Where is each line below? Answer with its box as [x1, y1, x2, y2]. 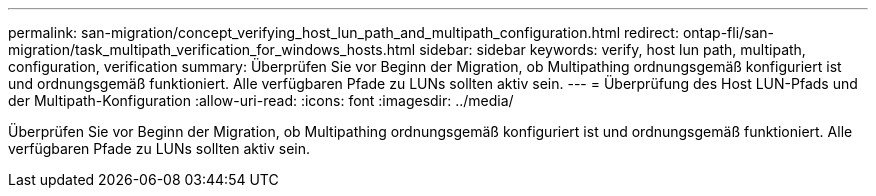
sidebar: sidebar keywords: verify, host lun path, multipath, [419, 41, 806, 58]
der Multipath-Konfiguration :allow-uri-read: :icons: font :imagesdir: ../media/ [8, 92, 514, 109]
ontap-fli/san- [682, 24, 775, 41]
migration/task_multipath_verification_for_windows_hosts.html [8, 41, 416, 58]
